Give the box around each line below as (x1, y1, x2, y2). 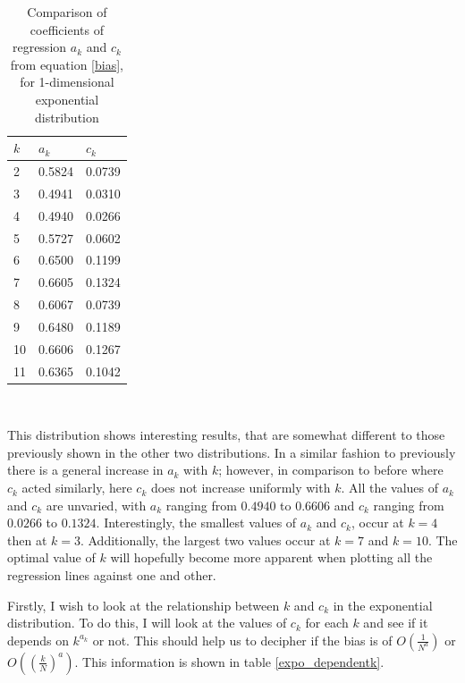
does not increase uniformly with (150, 478, 331, 497)
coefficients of (30, 20, 104, 38)
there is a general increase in (7, 460, 164, 479)
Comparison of (27, 3, 107, 21)
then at (7, 530, 47, 549)
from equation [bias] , (10, 55, 123, 73)
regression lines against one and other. (7, 566, 216, 585)
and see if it (363, 613, 428, 632)
